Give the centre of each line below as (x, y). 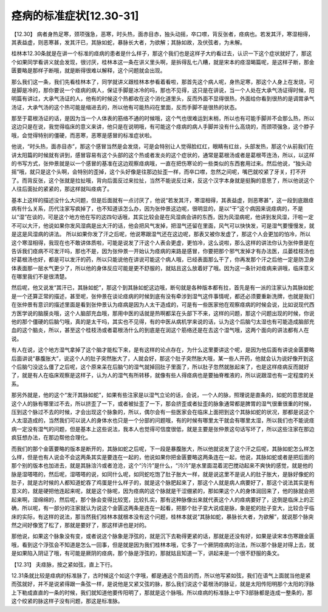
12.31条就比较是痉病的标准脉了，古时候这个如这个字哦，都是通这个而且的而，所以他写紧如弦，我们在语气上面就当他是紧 (161, 575)
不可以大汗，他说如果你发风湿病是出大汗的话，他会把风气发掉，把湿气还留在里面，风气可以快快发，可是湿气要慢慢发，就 (163, 225)
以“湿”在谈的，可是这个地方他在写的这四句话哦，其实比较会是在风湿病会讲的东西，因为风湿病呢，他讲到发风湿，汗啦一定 (162, 217)
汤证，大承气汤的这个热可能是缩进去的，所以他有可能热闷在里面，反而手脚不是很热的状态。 (125, 107)
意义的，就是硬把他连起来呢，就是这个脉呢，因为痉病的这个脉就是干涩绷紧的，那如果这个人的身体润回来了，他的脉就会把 (163, 491)
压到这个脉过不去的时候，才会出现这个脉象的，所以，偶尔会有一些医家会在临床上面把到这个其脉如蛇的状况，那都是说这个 (163, 412)
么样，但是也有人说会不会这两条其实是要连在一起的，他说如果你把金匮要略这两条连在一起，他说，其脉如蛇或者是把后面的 (163, 457)
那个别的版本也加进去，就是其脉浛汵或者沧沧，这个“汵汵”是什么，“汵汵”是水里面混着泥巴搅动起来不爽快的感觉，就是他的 (162, 466)
